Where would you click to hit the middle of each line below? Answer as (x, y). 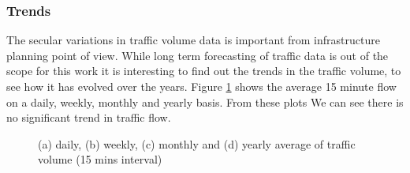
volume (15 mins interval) (100, 159)
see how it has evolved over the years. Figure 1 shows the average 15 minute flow (201, 86)
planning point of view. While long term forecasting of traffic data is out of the (198, 55)
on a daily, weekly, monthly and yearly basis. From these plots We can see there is (205, 102)
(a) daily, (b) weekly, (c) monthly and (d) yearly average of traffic (197, 143)
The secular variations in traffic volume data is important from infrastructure (193, 40)
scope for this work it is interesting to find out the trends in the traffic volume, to (204, 71)
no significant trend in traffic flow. (89, 117)
